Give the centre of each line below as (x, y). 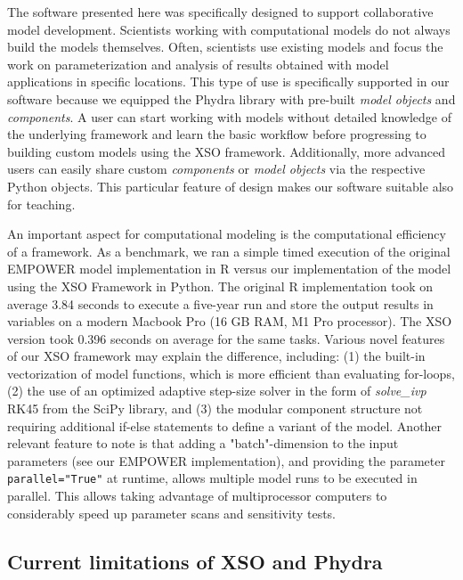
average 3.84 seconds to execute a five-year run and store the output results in (220, 303)
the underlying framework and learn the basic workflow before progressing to (217, 134)
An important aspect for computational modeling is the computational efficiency (227, 234)
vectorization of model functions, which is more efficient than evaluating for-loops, (231, 373)
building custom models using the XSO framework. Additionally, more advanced (226, 151)
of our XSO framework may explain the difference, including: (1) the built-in (216, 356)
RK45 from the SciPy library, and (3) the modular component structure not (215, 408)
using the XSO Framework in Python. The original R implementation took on (220, 286)
